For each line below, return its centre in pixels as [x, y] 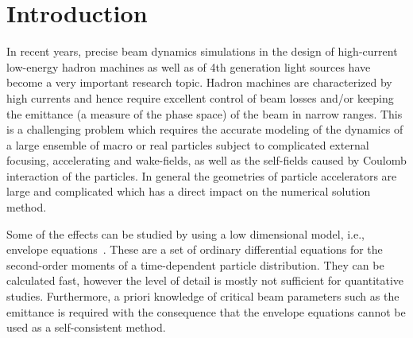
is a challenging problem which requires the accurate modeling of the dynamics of [205, 129]
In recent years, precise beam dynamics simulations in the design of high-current [202, 51]
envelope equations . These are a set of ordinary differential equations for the [195, 249]
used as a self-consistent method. [86, 327]
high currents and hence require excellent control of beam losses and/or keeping [200, 97]
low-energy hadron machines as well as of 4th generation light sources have [189, 66]
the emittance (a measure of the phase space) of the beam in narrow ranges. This [205, 113]
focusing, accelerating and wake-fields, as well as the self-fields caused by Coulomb [206, 160]
